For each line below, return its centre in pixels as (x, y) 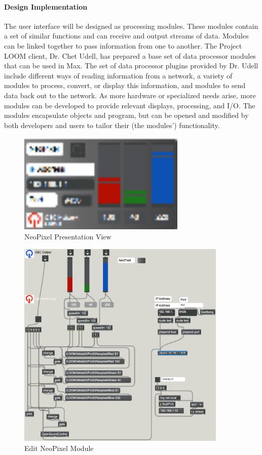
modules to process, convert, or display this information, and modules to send (125, 85)
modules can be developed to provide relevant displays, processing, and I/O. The (130, 105)
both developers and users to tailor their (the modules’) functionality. (112, 125)
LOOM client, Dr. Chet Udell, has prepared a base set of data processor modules (130, 55)
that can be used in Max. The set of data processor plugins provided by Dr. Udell (131, 66)
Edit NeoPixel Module (59, 448)
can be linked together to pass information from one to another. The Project (123, 45)
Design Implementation (46, 6)
